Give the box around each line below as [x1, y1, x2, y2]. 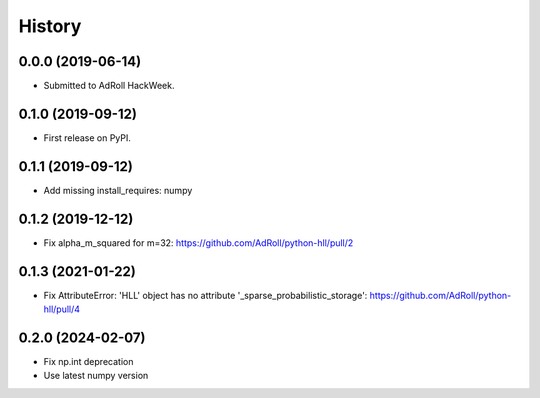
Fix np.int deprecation [43, 355, 134, 367]
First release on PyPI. [43, 131, 132, 144]
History [18, 15, 82, 37]
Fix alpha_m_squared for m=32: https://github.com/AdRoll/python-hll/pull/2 [43, 236, 354, 249]
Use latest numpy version [43, 370, 149, 382]
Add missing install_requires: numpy [43, 184, 193, 196]
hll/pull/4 [43, 303, 80, 315]
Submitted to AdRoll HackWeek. [43, 80, 175, 92]
